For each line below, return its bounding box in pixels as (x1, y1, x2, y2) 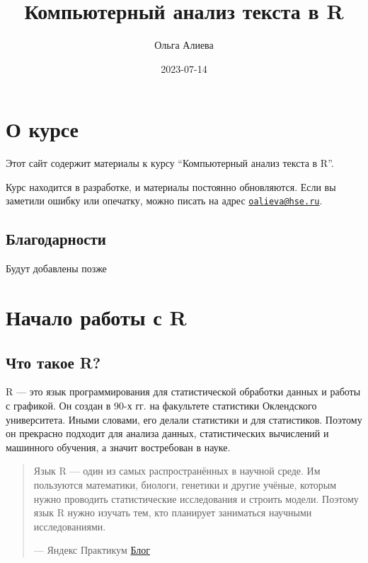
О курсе (6, 115, 79, 144)
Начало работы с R (6, 303, 187, 332)
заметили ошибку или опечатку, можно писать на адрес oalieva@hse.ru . (6, 193, 323, 208)
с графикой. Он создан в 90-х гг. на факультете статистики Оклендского (6, 398, 317, 413)
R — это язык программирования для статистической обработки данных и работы (6, 384, 361, 399)
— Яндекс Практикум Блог (33, 542, 151, 557)
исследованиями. (33, 518, 106, 533)
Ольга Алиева (154, 37, 214, 52)
